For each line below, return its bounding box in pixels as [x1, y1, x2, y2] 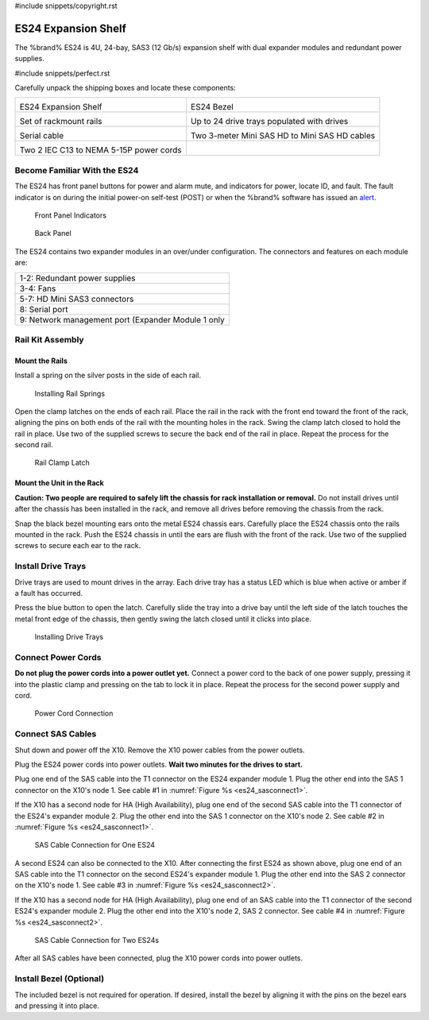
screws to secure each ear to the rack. [14, 541, 141, 551]
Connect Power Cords [14, 651, 102, 663]
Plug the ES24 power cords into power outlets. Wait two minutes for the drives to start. [14, 759, 303, 769]
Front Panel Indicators [34, 211, 107, 220]
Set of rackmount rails [19, 116, 102, 127]
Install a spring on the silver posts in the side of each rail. [14, 370, 202, 381]
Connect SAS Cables [14, 728, 97, 740]
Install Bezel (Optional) [14, 973, 105, 984]
